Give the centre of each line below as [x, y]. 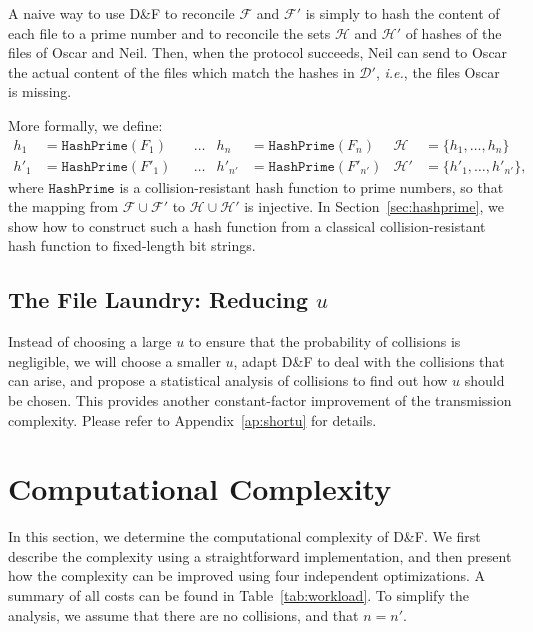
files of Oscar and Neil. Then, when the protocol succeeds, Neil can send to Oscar [258, 52]
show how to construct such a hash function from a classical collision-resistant [247, 225]
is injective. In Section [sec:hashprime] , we [374, 206]
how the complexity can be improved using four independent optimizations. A [247, 575]
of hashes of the [453, 32]
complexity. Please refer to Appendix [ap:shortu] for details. [192, 419]
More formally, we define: [85, 124]
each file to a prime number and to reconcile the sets [169, 32]
